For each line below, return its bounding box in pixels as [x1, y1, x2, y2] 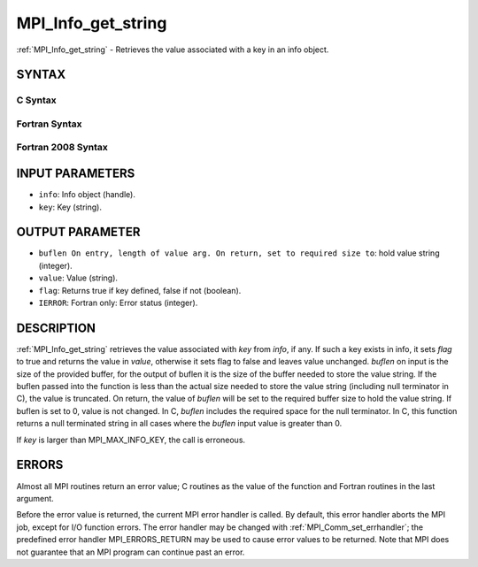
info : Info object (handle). [38, 189, 136, 200]
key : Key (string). [38, 202, 102, 212]
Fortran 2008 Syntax [16, 142, 108, 154]
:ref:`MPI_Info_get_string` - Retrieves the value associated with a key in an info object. [16, 44, 329, 55]
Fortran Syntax [16, 118, 82, 130]
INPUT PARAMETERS [16, 166, 135, 181]
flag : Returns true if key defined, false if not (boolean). [38, 285, 242, 295]
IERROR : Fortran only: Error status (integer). [38, 297, 198, 309]
